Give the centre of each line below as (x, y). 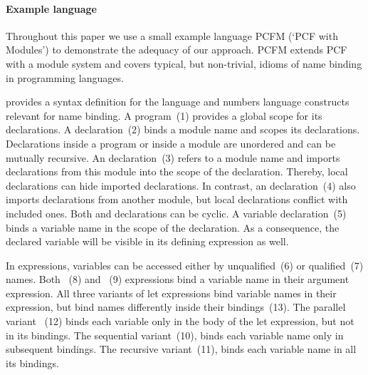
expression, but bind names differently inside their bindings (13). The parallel (176, 307)
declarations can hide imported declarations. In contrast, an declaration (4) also (181, 185)
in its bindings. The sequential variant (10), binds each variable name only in (175, 335)
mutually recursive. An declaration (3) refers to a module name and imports (173, 157)
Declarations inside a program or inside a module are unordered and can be (171, 143)
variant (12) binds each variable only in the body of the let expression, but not (180, 321)
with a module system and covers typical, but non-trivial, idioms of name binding (184, 63)
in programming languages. (65, 77)
